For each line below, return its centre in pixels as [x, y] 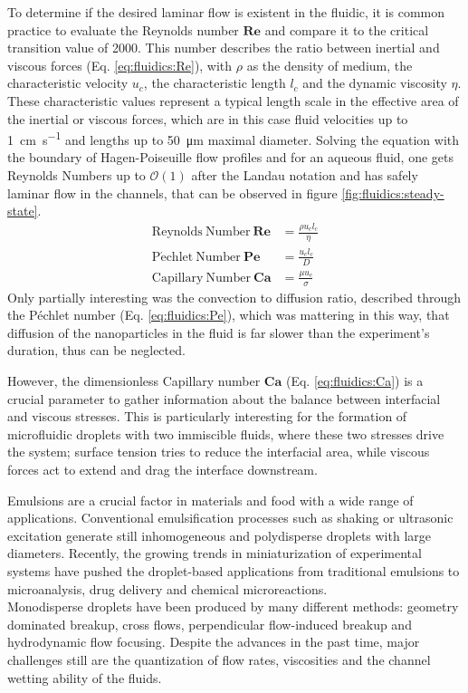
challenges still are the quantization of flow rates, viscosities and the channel [219, 659]
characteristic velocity [68, 83]
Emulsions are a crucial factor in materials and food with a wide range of [210, 500]
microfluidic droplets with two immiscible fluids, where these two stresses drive [226, 433]
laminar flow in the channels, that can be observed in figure [172, 192]
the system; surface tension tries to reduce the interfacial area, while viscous [219, 452]
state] [23, 211]
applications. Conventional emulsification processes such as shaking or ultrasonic [230, 518]
